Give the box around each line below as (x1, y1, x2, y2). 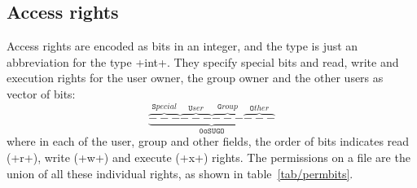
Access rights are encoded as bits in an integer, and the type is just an (7, 37, 358, 55)
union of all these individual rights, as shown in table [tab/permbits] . (7, 164, 353, 181)
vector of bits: (7, 85, 76, 102)
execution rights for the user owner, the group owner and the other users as (7, 69, 384, 86)
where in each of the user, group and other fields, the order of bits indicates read (7, 133, 410, 150)
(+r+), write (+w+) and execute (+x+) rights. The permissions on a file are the (7, 149, 410, 166)
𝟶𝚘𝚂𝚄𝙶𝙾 (199, 126, 225, 135)
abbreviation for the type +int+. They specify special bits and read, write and (7, 53, 399, 70)
